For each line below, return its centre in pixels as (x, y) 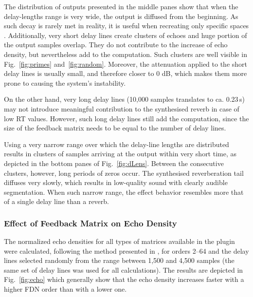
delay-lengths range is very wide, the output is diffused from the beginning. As (121, 16)
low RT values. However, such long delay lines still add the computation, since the (126, 118)
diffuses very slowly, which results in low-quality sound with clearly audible (116, 182)
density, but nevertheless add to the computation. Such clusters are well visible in (126, 54)
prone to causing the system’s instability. (65, 83)
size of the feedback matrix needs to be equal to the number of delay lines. (115, 128)
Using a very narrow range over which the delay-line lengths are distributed (117, 144)
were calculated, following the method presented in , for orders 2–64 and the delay (126, 251)
